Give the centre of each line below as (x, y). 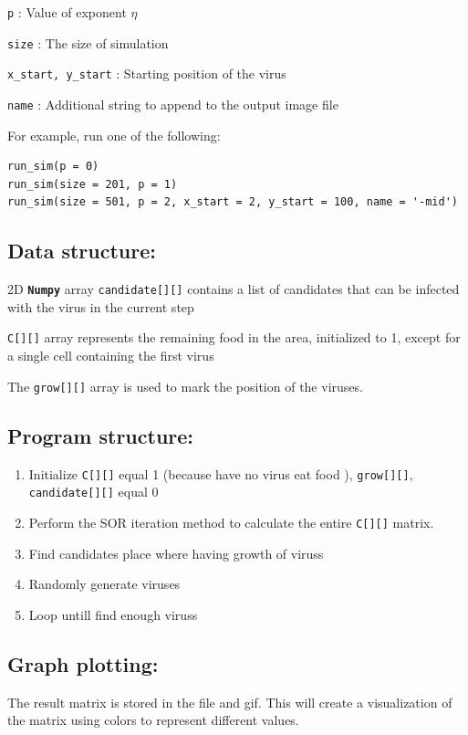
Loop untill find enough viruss (113, 614)
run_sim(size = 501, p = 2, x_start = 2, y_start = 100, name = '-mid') (233, 202)
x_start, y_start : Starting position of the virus (147, 73)
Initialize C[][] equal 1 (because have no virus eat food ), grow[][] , (221, 473)
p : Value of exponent (67, 12)
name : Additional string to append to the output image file (173, 104)
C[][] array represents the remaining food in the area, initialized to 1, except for (234, 337)
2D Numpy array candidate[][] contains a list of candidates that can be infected (234, 289)
